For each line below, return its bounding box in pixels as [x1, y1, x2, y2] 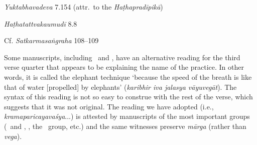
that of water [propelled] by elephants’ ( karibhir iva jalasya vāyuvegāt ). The [4, 81, 237, 92]
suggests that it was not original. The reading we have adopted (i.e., [4, 101, 214, 111]
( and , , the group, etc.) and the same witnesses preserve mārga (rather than [4, 120, 246, 131]
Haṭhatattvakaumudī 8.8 [4, 18, 77, 29]
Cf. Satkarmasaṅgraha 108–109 [4, 35, 99, 46]
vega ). [4, 130, 22, 141]
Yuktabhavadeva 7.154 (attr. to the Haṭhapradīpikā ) [4, 2, 163, 12]
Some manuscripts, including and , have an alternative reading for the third [4, 52, 240, 62]
